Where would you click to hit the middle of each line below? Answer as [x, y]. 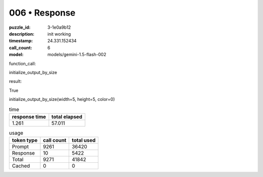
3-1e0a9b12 [59, 27]
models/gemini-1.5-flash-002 [77, 55]
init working [59, 34]
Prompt [20, 147]
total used [84, 140]
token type [25, 140]
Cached [21, 166]
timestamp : [21, 41]
